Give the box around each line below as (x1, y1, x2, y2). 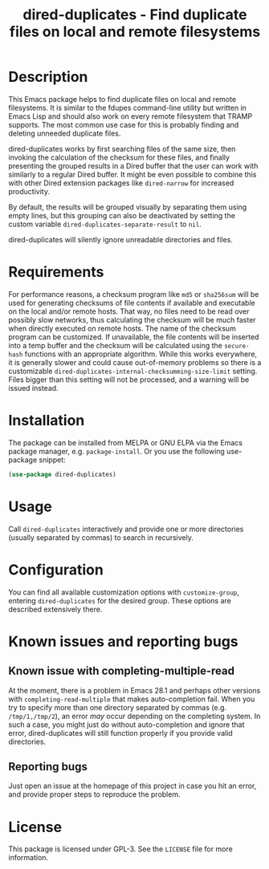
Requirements (8, 263, 104, 282)
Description (8, 68, 88, 86)
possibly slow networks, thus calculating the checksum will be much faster (8, 315, 256, 324)
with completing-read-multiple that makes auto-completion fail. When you (8, 694, 255, 704)
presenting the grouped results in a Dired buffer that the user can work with (8, 160, 259, 170)
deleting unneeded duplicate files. (8, 128, 121, 138)
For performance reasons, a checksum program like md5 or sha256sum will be (8, 289, 259, 298)
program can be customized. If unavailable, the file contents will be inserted (8, 331, 259, 342)
